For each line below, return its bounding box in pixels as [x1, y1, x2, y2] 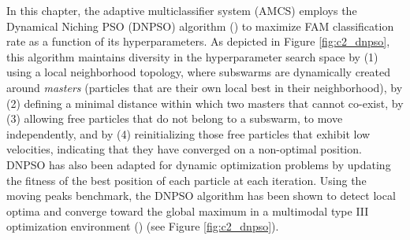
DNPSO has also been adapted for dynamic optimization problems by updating [6, 156, 391, 172]
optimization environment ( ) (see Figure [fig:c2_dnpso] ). [6, 218, 279, 234]
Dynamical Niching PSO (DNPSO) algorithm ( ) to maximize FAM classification [6, 17, 394, 34]
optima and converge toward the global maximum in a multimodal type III [6, 202, 369, 219]
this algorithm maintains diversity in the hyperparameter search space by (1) [6, 48, 378, 65]
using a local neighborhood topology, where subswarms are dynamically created [6, 64, 391, 80]
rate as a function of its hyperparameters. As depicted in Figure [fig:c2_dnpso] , [6, 33, 390, 50]
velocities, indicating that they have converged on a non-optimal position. [6, 141, 362, 157]
